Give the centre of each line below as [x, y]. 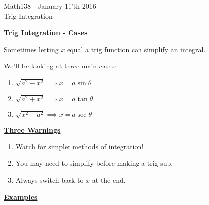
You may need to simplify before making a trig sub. [94, 163]
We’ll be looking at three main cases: [60, 66]
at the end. [109, 179]
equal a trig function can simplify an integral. [136, 49]
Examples [21, 196]
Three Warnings [32, 130]
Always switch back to [50, 179]
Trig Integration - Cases [46, 33]
